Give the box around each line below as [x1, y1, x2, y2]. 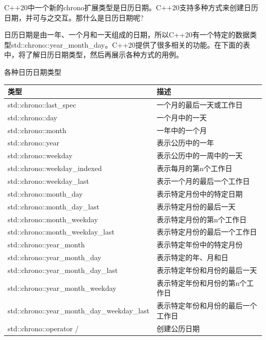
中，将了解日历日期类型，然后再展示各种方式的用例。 [4, 49, 183, 60]
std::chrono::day [8, 112, 57, 122]
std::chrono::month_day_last [8, 201, 100, 211]
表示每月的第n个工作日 [157, 163, 232, 174]
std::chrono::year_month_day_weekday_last [8, 305, 150, 315]
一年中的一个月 [157, 124, 207, 135]
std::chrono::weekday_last [8, 175, 89, 186]
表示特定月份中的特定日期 [157, 188, 243, 199]
